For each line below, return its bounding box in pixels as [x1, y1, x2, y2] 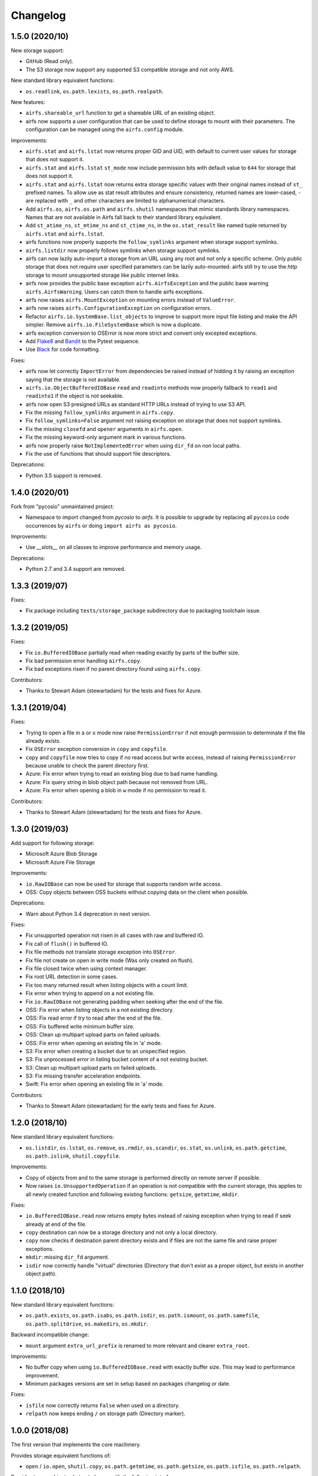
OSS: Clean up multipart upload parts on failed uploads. [25, 1031, 161, 1039]
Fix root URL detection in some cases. [25, 973, 118, 980]
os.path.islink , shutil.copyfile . [25, 1152, 121, 1160]
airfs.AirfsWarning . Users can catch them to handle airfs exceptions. [25, 288, 204, 295]
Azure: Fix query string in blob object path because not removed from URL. [25, 778, 208, 785]
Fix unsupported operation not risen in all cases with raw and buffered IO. [25, 932, 204, 939]
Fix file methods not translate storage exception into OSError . [25, 948, 177, 956]
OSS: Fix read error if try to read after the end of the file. [25, 1014, 162, 1021]
